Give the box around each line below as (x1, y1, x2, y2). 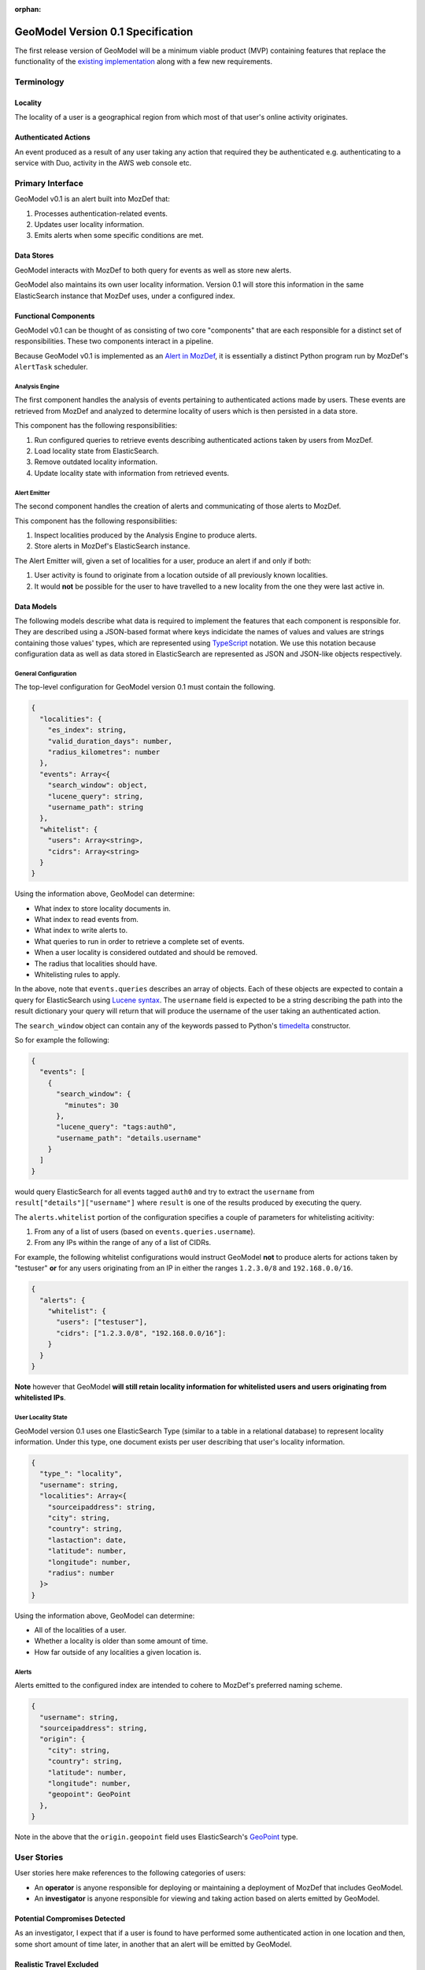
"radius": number (47, 1568, 115, 1578)
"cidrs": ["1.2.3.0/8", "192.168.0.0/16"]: (56, 1329, 227, 1337)
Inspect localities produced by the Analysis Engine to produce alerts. (34, 530, 257, 540)
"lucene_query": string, (47, 792, 144, 801)
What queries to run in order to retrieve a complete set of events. (34, 936, 245, 946)
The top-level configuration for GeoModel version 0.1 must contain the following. (14, 682, 275, 692)
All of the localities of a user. (34, 1626, 127, 1635)
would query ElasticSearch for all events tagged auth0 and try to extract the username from (14, 1187, 315, 1196)
